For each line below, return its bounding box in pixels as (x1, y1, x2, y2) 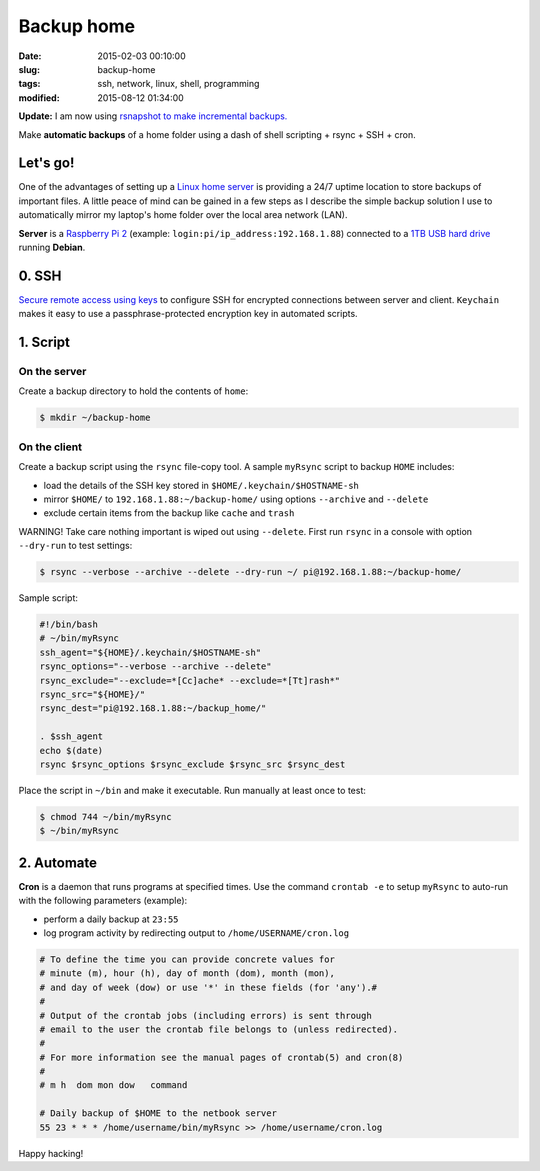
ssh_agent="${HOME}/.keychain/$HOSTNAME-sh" (39, 646, 262, 658)
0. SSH (18, 267, 62, 284)
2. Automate (18, 854, 98, 871)
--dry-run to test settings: (18, 540, 133, 552)
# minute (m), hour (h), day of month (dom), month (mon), (39, 968, 335, 979)
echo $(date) (39, 745, 104, 756)
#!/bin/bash (39, 619, 99, 630)
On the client (18, 440, 82, 454)
